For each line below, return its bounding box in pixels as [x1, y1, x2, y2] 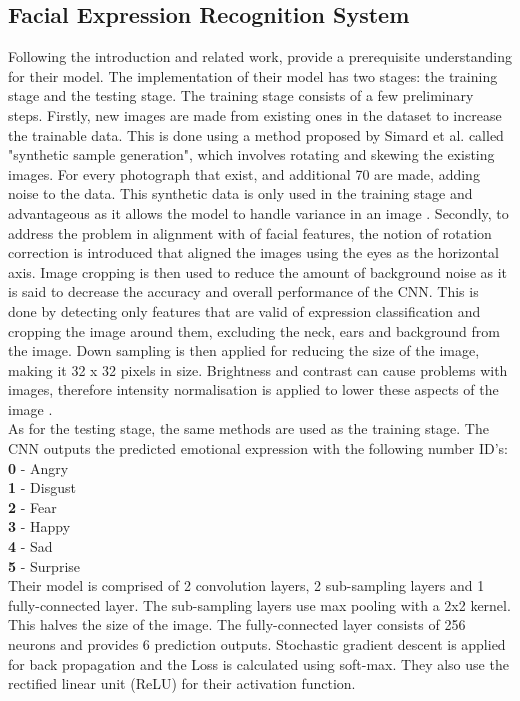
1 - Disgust [8, 477, 76, 498]
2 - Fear [8, 496, 57, 517]
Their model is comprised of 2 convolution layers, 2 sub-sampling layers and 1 [8, 575, 485, 596]
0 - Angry [8, 457, 69, 478]
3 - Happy [8, 516, 71, 537]
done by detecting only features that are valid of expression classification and [8, 300, 481, 321]
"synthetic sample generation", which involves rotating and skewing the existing [8, 144, 495, 165]
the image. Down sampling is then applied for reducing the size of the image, [8, 340, 480, 361]
